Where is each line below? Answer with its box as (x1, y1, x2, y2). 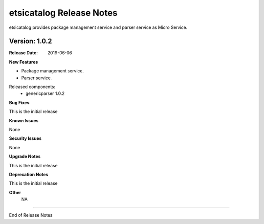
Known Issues (9, 117, 39, 123)
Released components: (9, 84, 56, 90)
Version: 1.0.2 (9, 37, 52, 45)
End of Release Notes (9, 212, 53, 218)
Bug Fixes (9, 99, 30, 105)
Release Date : (9, 50, 38, 56)
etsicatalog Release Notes (9, 7, 118, 18)
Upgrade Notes (9, 154, 41, 159)
